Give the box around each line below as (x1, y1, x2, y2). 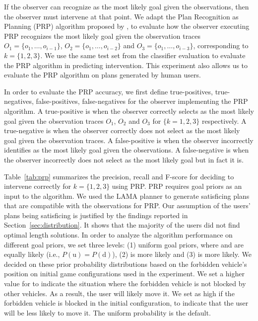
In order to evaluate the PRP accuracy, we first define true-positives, (4, 86, 213, 96)
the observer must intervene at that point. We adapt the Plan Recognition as (4, 11, 239, 21)
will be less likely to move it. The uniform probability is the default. (4, 307, 211, 318)
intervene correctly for (4, 181, 71, 191)
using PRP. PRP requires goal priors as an (112, 181, 242, 191)
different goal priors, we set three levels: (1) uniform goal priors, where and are (4, 239, 244, 249)
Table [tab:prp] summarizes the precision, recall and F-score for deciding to (4, 171, 234, 181)
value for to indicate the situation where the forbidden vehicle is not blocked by (4, 278, 246, 289)
